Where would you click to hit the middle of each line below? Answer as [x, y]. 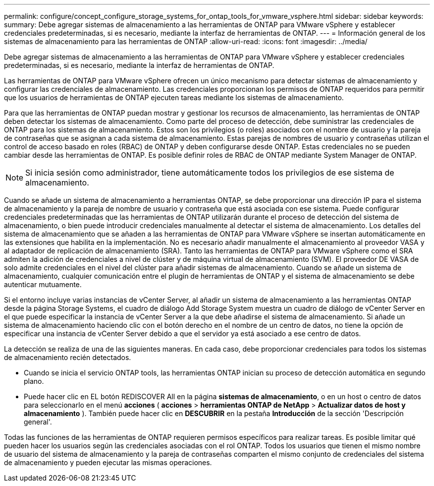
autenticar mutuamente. [43, 284]
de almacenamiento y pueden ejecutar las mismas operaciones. [108, 462]
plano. [34, 381]
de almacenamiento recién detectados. [68, 357]
